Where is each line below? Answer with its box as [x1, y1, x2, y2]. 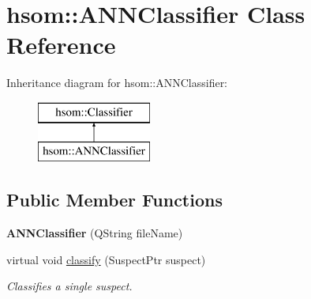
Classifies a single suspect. [6, 278, 133, 294]
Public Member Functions [6, 187, 223, 212]
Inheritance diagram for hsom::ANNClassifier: [6, 74, 228, 91]
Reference [6, 28, 116, 61]
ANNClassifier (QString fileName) [6, 225, 183, 241]
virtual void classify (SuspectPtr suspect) [6, 251, 206, 267]
